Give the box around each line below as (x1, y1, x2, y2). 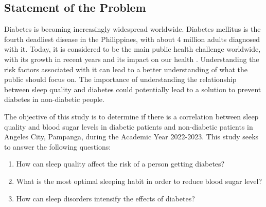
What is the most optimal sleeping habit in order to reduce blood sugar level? (16, 175, 262, 186)
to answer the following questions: (4, 141, 111, 152)
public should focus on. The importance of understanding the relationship (4, 74, 237, 85)
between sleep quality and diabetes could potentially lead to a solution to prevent (4, 84, 261, 94)
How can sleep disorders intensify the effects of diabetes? (16, 193, 195, 203)
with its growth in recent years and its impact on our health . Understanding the (4, 53, 259, 64)
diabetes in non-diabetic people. (4, 94, 104, 105)
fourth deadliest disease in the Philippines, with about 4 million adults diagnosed (4, 33, 260, 44)
